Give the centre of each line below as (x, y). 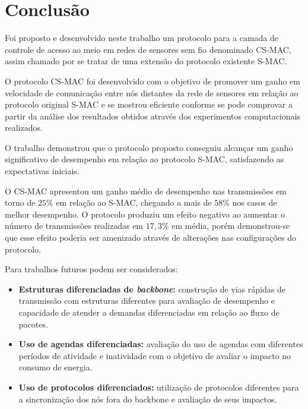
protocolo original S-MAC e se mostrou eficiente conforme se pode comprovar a (149, 104)
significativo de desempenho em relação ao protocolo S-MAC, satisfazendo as (145, 159)
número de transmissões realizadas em (74, 226)
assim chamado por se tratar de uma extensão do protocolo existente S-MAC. (146, 61)
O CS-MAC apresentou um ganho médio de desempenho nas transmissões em (146, 191)
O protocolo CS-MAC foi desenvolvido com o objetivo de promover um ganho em (153, 81)
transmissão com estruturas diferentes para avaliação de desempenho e (147, 301)
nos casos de (255, 202)
